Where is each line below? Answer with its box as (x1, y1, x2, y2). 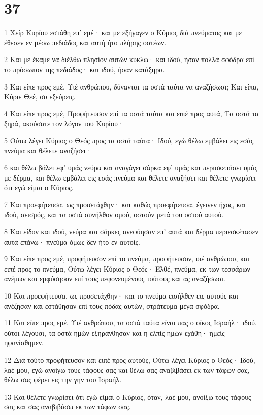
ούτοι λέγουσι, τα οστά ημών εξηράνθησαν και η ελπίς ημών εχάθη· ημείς (4, 327, 225, 338)
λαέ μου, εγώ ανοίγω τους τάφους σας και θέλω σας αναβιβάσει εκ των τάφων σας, (4, 364, 250, 375)
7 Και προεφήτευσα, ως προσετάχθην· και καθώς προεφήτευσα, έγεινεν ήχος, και (4, 199, 246, 210)
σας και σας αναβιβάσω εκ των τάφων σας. (4, 401, 131, 412)
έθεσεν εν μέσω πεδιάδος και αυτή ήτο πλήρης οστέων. (4, 37, 167, 47)
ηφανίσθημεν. (4, 337, 44, 348)
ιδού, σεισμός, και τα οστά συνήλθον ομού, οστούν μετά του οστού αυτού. (4, 209, 224, 220)
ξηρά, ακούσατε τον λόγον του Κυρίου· (4, 118, 123, 129)
